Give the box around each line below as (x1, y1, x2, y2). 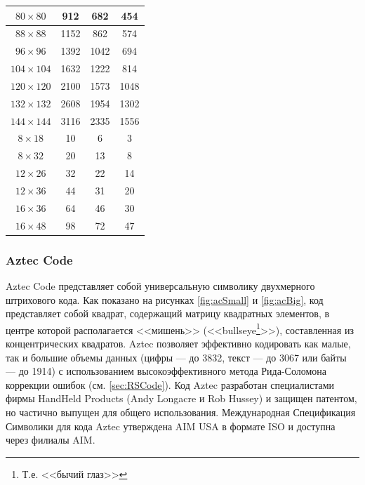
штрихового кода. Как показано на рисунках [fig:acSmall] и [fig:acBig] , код (6, 292, 324, 307)
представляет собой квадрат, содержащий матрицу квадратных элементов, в (6, 306, 330, 321)
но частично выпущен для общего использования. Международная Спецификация (6, 404, 356, 419)
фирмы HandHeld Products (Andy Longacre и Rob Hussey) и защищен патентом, (6, 391, 357, 406)
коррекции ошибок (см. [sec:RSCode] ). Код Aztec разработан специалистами (6, 377, 335, 392)
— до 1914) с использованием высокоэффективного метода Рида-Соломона (6, 364, 327, 378)
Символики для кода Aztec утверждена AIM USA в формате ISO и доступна (6, 418, 336, 433)
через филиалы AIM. (6, 432, 95, 447)
